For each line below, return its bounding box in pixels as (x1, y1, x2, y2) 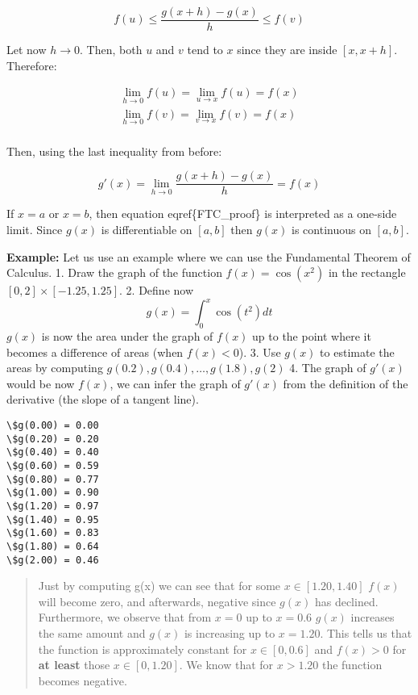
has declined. (314, 592, 379, 609)
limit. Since (6, 221, 63, 238)
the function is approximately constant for (38, 640, 247, 657)
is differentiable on (101, 221, 192, 238)
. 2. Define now (119, 282, 194, 299)
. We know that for (179, 656, 274, 673)
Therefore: (6, 57, 57, 73)
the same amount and (38, 625, 146, 642)
